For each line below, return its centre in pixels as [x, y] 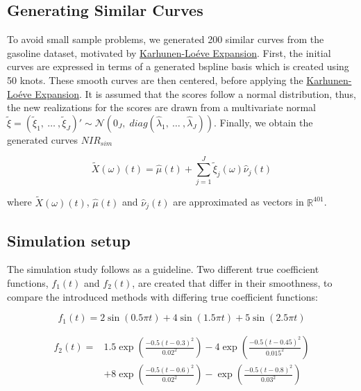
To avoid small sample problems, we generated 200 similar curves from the [166, 39]
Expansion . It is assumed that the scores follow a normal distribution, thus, [195, 93]
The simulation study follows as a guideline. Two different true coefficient [163, 269]
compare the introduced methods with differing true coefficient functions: [162, 296]
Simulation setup [69, 240]
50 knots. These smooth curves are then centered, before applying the [155, 80]
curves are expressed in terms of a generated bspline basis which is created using [178, 66]
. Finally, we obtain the [263, 122]
